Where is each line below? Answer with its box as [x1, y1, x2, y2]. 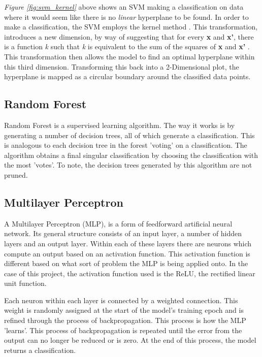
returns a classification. [4, 344, 76, 355]
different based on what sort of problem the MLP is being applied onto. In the [4, 258, 248, 269]
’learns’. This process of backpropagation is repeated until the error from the [4, 324, 242, 335]
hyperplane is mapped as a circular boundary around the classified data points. [4, 71, 251, 82]
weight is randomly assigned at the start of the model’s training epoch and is [4, 305, 244, 315]
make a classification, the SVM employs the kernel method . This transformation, [4, 21, 258, 32]
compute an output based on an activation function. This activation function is [4, 248, 250, 258]
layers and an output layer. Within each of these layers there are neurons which [4, 238, 252, 248]
